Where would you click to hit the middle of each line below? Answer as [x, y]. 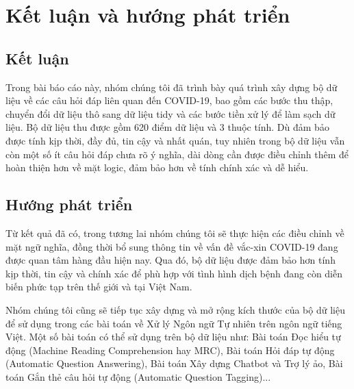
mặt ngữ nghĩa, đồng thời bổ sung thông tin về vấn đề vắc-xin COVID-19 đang [172, 246]
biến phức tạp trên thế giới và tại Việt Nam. [99, 287]
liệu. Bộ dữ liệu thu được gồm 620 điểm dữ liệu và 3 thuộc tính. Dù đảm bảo [167, 127]
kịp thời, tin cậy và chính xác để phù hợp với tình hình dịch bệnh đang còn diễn [174, 273]
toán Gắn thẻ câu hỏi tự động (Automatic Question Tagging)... [138, 376]
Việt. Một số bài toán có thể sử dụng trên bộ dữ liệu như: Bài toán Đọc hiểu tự [173, 337]
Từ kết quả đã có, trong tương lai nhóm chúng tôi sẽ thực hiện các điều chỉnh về [175, 233]
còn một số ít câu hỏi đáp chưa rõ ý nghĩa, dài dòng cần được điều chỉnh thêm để [177, 154]
